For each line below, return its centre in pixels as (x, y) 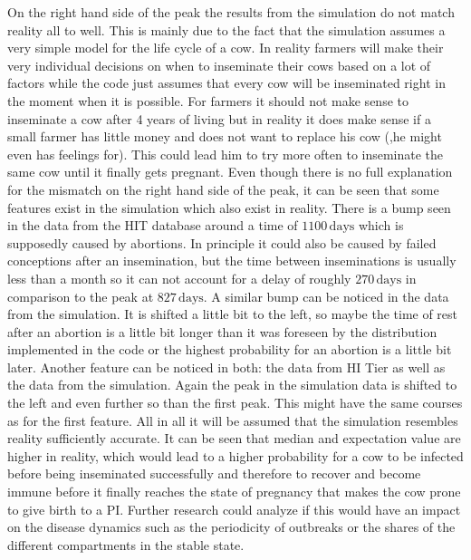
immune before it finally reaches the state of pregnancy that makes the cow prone (234, 492)
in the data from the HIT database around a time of (153, 225)
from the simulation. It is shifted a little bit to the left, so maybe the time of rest (233, 314)
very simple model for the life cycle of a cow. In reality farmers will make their (226, 48)
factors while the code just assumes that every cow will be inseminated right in (226, 83)
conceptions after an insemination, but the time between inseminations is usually (232, 261)
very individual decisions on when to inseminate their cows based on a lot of (219, 65)
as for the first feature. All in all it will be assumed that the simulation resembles (233, 420)
